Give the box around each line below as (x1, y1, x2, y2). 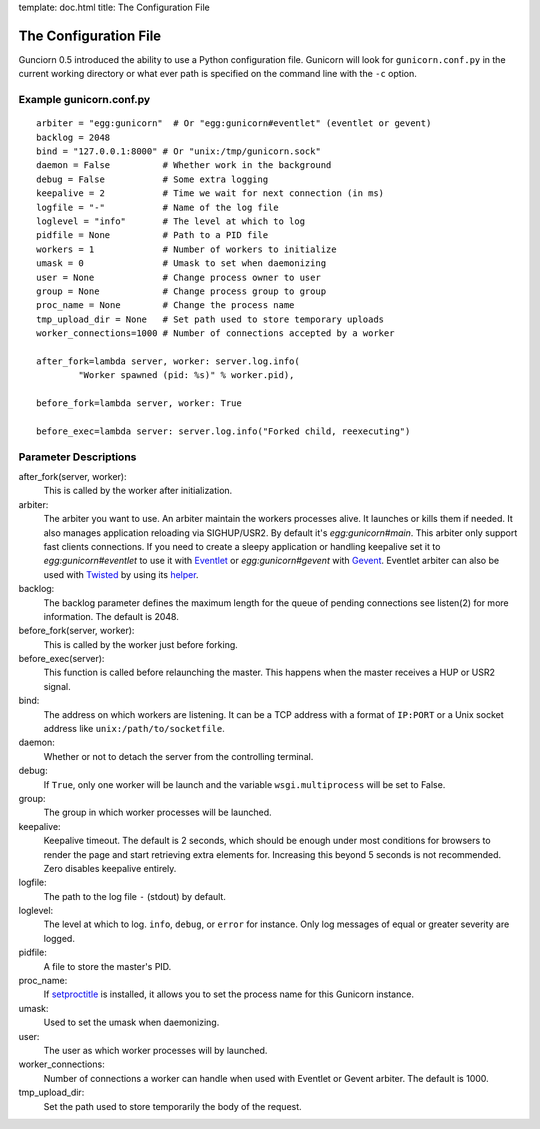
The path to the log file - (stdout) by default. (43, 890, 227, 902)
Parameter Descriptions (18, 450, 137, 464)
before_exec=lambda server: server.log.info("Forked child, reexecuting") (36, 425, 411, 437)
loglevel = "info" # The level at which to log (36, 215, 305, 227)
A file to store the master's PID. (43, 960, 172, 972)
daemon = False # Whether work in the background (36, 160, 332, 171)
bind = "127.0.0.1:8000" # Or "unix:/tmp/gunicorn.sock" (36, 146, 322, 157)
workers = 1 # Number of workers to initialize (36, 243, 337, 255)
